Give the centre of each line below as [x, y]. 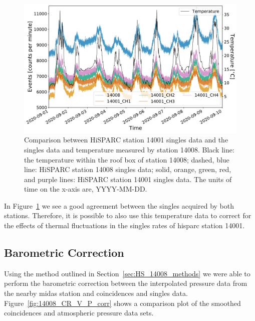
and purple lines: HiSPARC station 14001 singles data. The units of [128, 179]
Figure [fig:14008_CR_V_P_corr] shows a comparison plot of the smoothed [122, 303]
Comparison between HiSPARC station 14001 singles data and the [126, 140]
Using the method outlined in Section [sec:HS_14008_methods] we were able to [127, 273]
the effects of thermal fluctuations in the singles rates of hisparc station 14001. [124, 225]
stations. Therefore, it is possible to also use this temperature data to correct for [128, 215]
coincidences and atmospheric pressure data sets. [79, 313]
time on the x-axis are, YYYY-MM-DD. [86, 189]
